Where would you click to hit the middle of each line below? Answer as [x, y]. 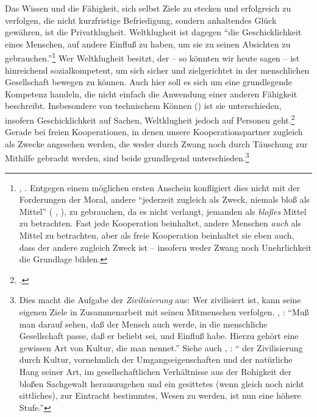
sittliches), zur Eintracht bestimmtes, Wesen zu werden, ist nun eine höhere [160, 395]
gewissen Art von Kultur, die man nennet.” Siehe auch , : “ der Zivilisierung [161, 347]
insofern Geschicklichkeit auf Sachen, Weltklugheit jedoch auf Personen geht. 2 [150, 119]
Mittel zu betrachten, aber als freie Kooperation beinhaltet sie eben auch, [157, 235]
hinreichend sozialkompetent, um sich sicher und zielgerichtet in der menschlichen [157, 70]
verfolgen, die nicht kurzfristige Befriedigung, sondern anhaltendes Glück [141, 20]
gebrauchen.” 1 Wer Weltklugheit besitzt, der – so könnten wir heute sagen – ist [152, 57]
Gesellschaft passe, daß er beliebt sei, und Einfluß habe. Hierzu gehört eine [159, 336]
